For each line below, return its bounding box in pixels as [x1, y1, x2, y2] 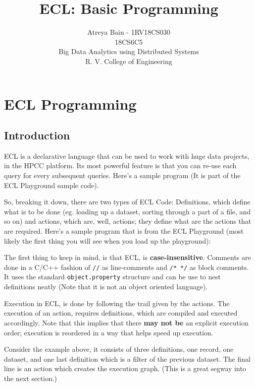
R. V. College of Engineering [85, 56, 172, 66]
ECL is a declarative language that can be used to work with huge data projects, [4, 150, 250, 161]
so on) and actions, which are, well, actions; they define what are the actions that [4, 216, 252, 226]
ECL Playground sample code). [4, 180, 99, 190]
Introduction [4, 128, 70, 143]
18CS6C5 [115, 36, 143, 47]
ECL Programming [4, 93, 137, 114]
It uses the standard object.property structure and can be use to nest [4, 271, 221, 282]
